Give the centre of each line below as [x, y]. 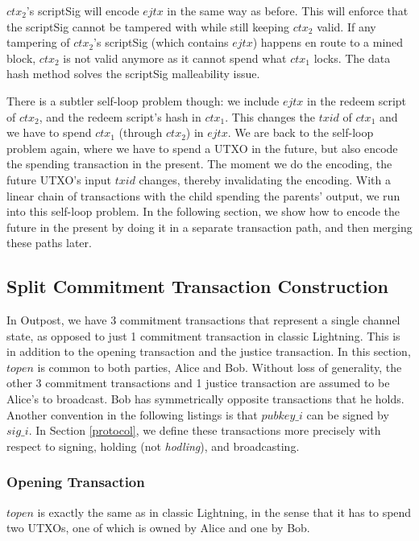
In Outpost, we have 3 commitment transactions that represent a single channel [203, 320]
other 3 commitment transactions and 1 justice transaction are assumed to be [198, 383]
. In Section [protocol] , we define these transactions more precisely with [205, 430]
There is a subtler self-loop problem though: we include [143, 100]
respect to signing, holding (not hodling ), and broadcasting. [153, 446]
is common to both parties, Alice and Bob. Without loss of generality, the [220, 367]
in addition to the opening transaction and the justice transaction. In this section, [209, 351]
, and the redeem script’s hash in [120, 116]
